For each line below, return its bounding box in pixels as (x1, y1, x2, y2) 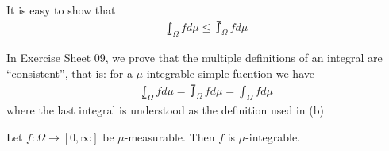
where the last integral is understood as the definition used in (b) (6, 102, 324, 118)
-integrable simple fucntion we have (143, 65, 314, 82)
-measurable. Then (124, 129, 215, 145)
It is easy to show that (6, 2, 116, 17)
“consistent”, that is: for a (6, 65, 133, 82)
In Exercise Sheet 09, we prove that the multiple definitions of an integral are (6, 49, 383, 66)
